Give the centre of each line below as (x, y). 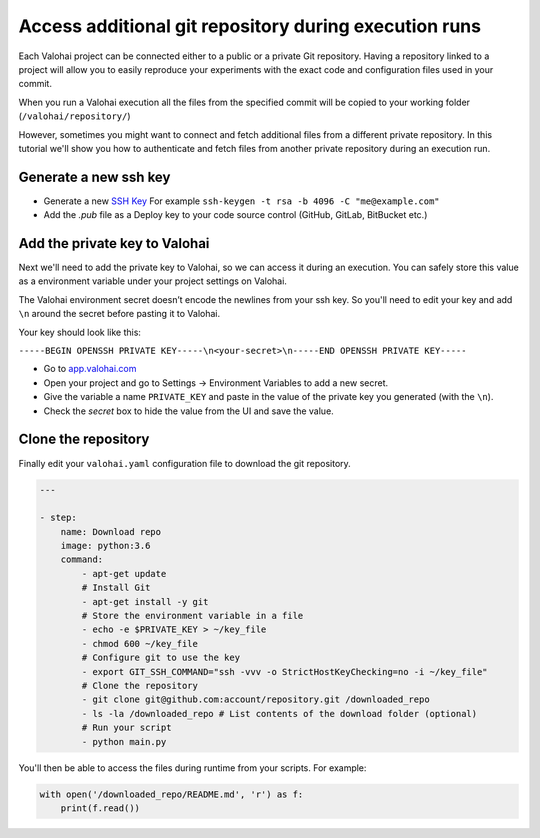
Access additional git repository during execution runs (250, 26)
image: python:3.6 (105, 546)
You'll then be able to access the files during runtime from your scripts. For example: (192, 767)
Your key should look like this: (80, 332)
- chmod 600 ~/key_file (140, 643)
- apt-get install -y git (145, 601)
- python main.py (124, 741)
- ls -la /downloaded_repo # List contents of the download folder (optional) (279, 713)
